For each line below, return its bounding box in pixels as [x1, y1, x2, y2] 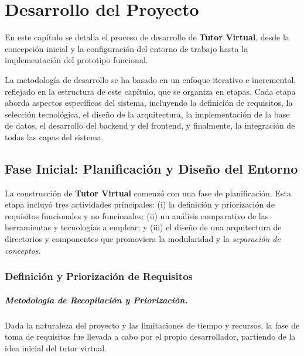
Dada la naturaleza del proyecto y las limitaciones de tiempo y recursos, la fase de [5, 319, 300, 331]
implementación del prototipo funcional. [5, 54, 148, 66]
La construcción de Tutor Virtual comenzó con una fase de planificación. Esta [5, 186, 291, 199]
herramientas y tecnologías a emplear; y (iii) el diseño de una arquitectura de [5, 221, 282, 233]
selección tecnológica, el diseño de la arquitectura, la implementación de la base [5, 108, 290, 120]
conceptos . [5, 244, 41, 256]
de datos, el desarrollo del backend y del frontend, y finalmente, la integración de [5, 119, 295, 132]
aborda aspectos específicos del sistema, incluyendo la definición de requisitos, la [5, 96, 293, 109]
